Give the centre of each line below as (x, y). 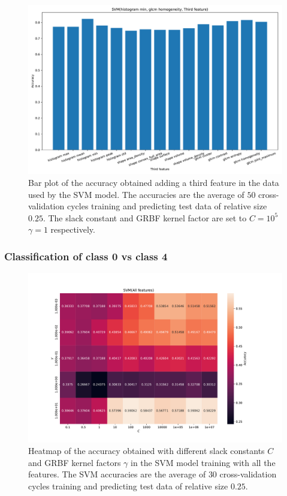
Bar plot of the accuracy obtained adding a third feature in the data (154, 182)
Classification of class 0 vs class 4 (86, 256)
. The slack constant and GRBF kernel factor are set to (145, 217)
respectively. (73, 229)
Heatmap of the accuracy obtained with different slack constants (146, 451)
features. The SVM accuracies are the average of (117, 474)
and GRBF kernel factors (75, 462)
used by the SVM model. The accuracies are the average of (136, 194)
